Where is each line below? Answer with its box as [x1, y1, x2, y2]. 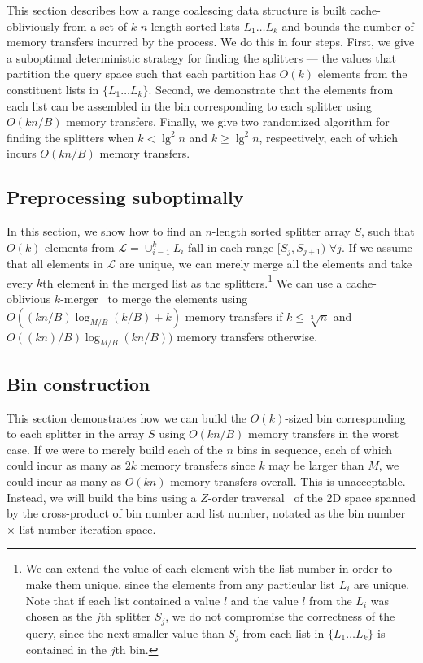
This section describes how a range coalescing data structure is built [7, 2, 347, 18]
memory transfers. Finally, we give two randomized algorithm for [66, 113, 390, 130]
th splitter [100, 608, 151, 625]
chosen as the [25, 608, 93, 625]
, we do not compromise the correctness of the [165, 608, 395, 625]
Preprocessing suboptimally [7, 184, 244, 210]
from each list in [242, 624, 325, 641]
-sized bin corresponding [285, 409, 406, 426]
